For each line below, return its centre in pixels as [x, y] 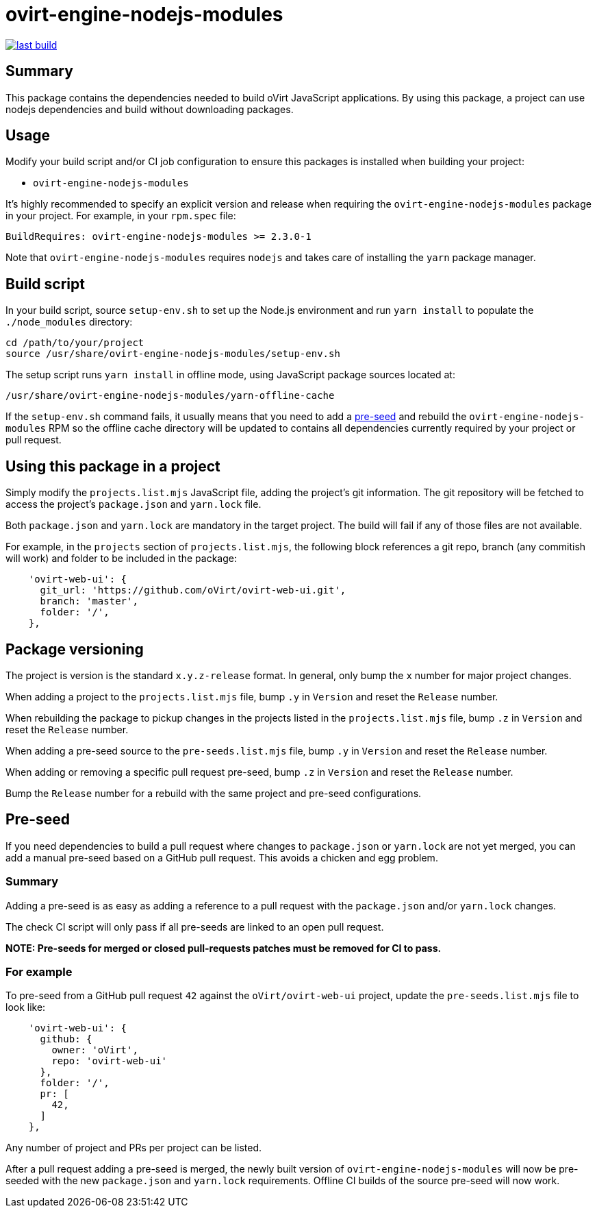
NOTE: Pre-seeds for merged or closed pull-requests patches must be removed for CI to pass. [224, 948]
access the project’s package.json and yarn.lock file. [134, 504]
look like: [26, 1007]
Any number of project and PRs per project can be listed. [134, 1148]
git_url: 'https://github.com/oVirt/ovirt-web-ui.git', [193, 590]
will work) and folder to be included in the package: [121, 559]
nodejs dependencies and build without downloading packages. [150, 109]
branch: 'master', [89, 601]
